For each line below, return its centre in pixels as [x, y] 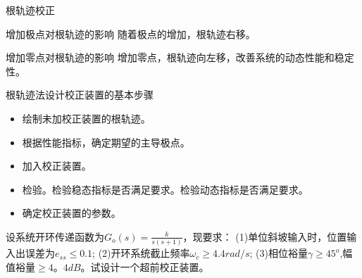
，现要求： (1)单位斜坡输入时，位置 [265, 236]
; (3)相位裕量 [279, 253]
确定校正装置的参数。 [71, 213]
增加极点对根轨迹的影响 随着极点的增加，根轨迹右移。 [131, 33]
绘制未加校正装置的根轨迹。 [86, 118]
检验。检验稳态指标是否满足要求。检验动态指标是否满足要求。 [165, 189]
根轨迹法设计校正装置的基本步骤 [80, 95]
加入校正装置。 [57, 166]
